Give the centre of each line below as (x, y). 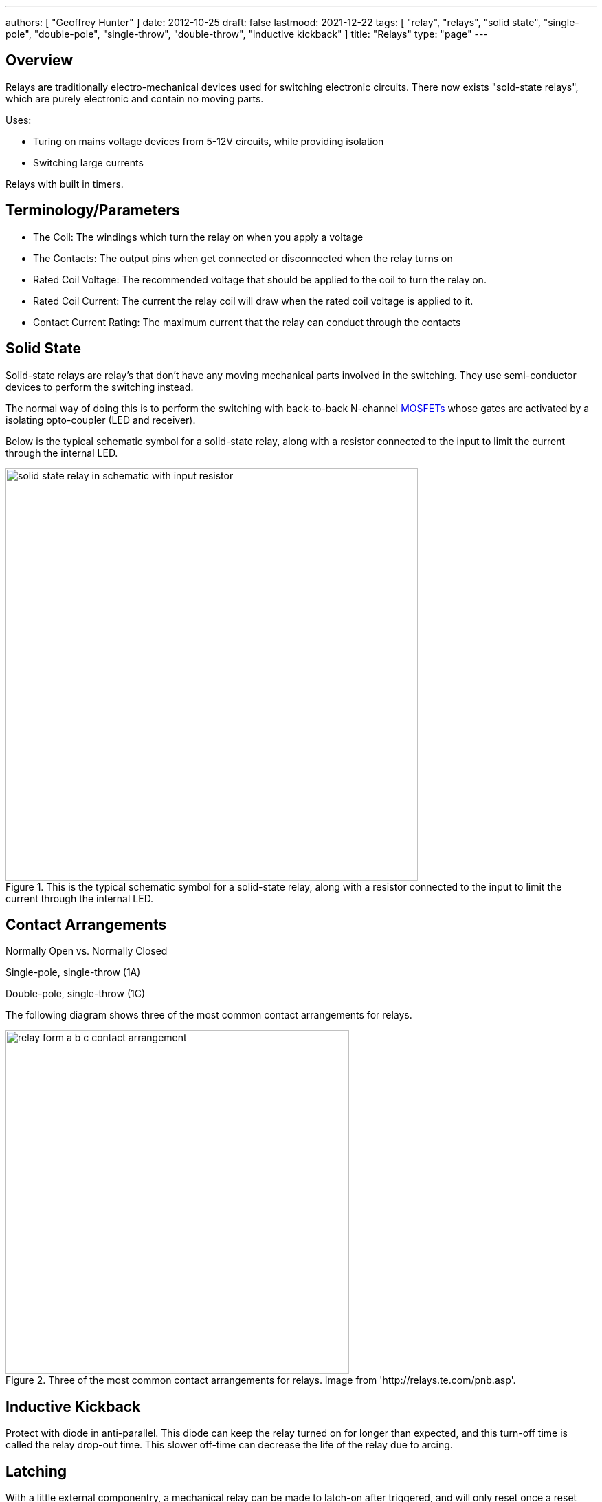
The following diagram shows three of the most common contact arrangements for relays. (209, 1015)
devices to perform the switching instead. (100, 387)
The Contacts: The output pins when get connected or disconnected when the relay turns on (243, 258)
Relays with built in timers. (65, 184)
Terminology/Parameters (93, 210)
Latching (36, 1471)
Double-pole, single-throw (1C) (76, 994)
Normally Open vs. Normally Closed (87, 951)
